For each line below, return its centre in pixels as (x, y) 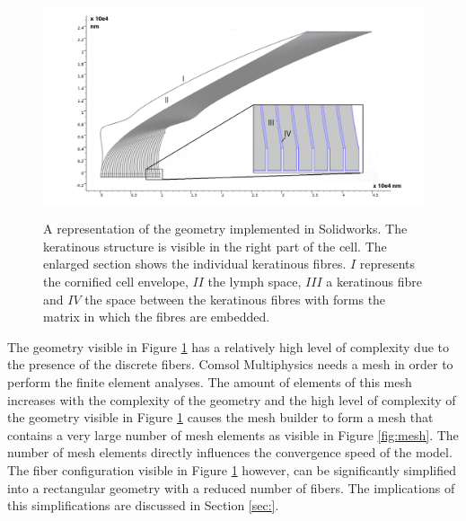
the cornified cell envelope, (116, 282)
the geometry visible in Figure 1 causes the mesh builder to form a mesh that (220, 417)
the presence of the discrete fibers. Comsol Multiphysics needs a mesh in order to (230, 364)
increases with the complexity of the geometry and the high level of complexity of (232, 399)
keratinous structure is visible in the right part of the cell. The (215, 246)
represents (387, 264)
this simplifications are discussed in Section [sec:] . (143, 505)
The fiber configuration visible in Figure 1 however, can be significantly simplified (232, 469)
